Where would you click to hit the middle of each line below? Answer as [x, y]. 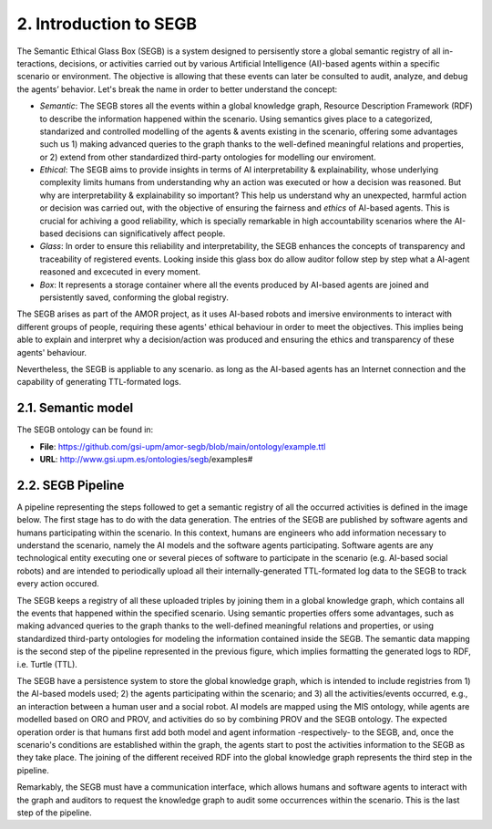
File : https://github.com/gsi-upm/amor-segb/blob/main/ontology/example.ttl [183, 446]
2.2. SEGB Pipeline [71, 485]
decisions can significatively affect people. [145, 233]
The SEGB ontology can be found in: [85, 430]
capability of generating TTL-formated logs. [99, 382]
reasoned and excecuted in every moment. [120, 272]
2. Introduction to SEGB [107, 24]
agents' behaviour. [51, 352]
